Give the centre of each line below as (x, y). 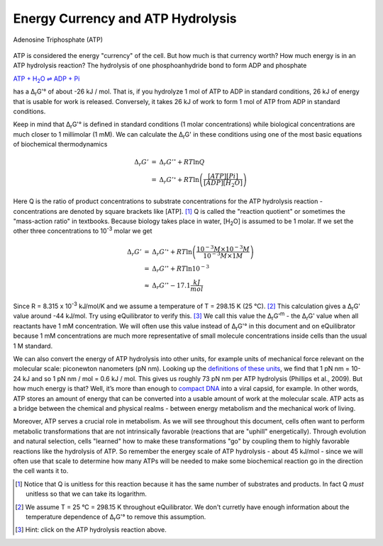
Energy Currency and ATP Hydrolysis (125, 18)
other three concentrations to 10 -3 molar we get (83, 230)
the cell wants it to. (41, 471)
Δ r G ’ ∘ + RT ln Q (182, 162)
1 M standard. (33, 346)
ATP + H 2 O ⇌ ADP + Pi (46, 79)
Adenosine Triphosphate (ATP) (58, 40)
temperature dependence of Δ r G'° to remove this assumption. (116, 517)
